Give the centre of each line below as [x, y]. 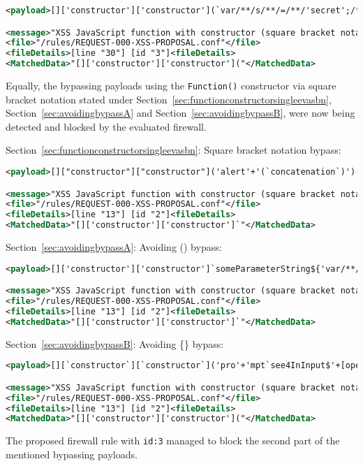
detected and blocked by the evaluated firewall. [106, 126]
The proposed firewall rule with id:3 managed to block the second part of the [173, 440]
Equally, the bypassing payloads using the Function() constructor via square [171, 86]
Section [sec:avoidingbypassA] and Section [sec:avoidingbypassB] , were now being [180, 113]
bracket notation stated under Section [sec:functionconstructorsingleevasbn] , [169, 99]
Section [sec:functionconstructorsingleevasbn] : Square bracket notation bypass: [173, 150]
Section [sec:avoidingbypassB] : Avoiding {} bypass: [115, 343]
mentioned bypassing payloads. [72, 454]
